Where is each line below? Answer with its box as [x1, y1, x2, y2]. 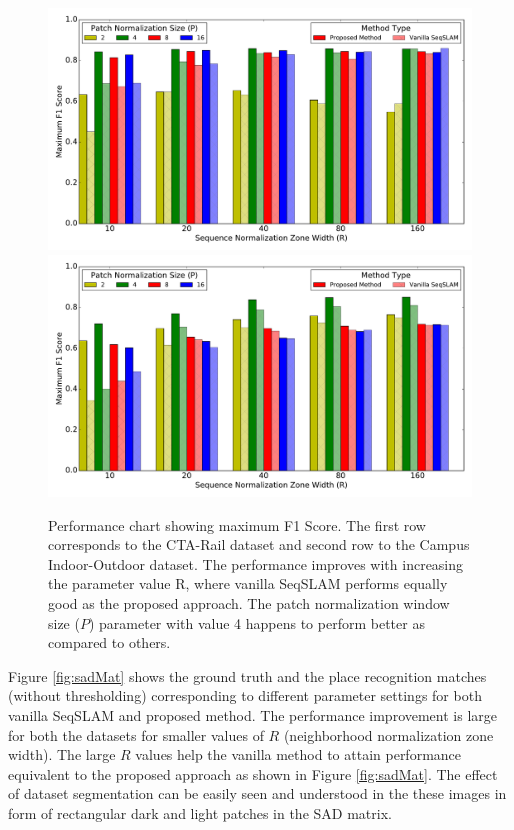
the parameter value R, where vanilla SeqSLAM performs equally [48, 573, 448, 594]
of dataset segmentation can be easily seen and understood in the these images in [8, 783, 507, 804]
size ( [48, 612, 80, 633]
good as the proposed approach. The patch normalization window [48, 593, 450, 613]
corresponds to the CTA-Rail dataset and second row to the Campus [48, 534, 470, 555]
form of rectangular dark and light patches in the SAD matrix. [8, 802, 392, 823]
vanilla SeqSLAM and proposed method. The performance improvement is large [8, 704, 498, 725]
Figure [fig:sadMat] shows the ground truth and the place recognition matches [8, 665, 487, 686]
